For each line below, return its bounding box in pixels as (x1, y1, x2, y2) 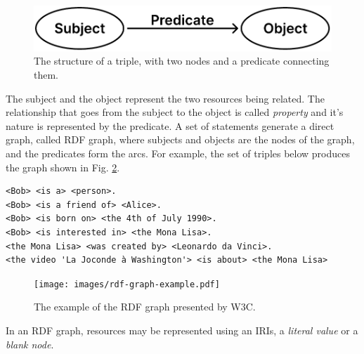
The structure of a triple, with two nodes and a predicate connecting (34, 53, 330, 68)
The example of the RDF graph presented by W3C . (34, 299, 256, 314)
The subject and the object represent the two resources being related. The (6, 91, 325, 105)
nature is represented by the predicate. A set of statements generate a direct (6, 118, 334, 133)
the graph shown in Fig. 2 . (6, 159, 120, 174)
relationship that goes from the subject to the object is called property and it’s (6, 105, 344, 119)
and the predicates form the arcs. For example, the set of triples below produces (6, 145, 351, 160)
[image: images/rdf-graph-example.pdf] (34, 279, 220, 289)
